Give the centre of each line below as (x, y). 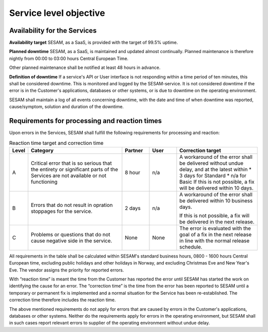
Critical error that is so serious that (71, 163)
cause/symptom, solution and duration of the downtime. (67, 107)
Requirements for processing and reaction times (86, 121)
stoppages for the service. (62, 211)
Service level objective (57, 13)
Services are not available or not (68, 175)
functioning (44, 182)
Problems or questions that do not (70, 234)
